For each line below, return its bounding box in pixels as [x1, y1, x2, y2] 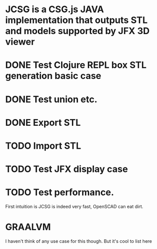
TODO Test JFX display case [5, 163, 128, 175]
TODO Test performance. [5, 187, 114, 198]
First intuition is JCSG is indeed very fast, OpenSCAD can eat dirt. [5, 204, 144, 210]
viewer [5, 36, 35, 48]
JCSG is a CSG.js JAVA [5, 4, 104, 15]
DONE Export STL [5, 117, 81, 128]
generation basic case [5, 70, 101, 82]
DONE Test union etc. [5, 93, 98, 105]
